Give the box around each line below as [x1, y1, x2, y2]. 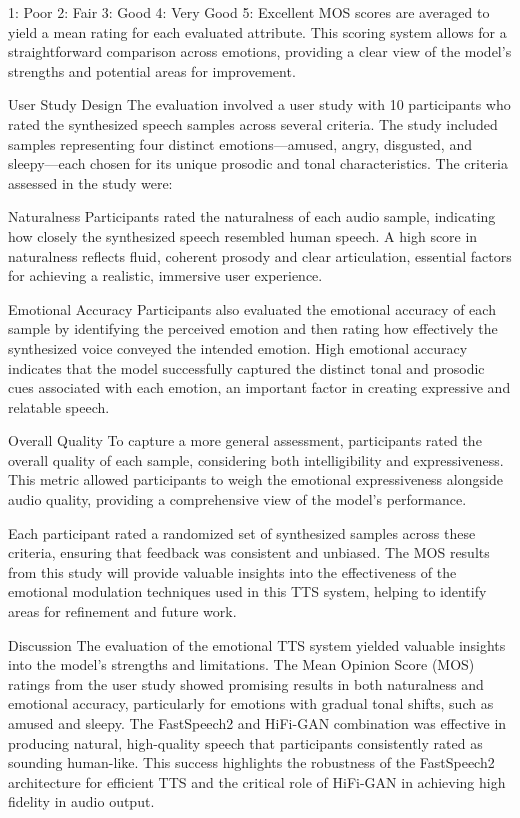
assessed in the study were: [8, 172, 173, 193]
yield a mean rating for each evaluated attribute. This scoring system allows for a [8, 21, 507, 42]
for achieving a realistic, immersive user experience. [8, 265, 323, 286]
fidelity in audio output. [8, 791, 155, 812]
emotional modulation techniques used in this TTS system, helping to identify [8, 581, 487, 602]
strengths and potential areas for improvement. [8, 60, 296, 81]
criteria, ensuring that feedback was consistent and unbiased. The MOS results [8, 542, 490, 563]
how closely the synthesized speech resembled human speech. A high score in [8, 225, 478, 246]
